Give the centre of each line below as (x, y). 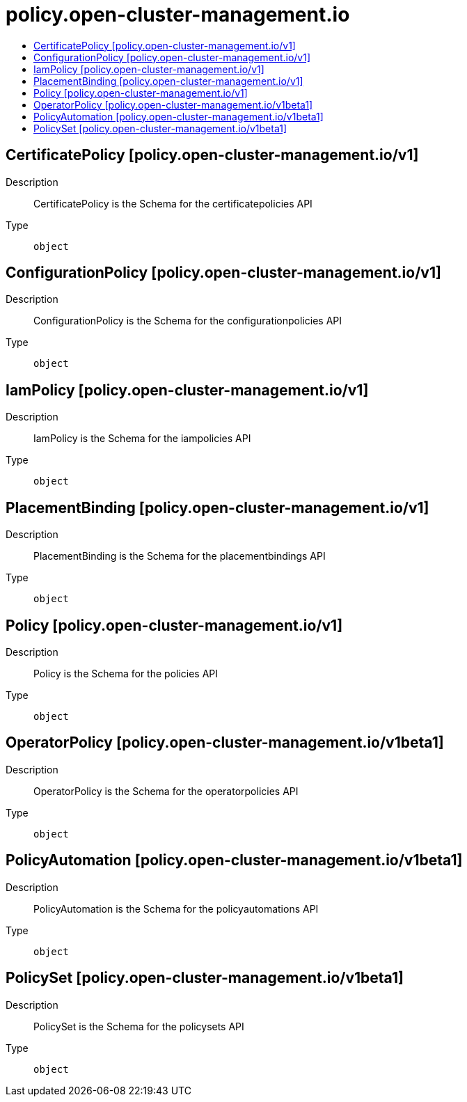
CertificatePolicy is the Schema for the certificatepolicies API (173, 203)
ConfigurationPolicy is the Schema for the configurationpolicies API (188, 321)
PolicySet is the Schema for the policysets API (139, 1026)
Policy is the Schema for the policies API (126, 673)
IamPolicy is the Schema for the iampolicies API (142, 439)
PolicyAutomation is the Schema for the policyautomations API (176, 908)
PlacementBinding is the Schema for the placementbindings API (180, 556)
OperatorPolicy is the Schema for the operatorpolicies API (166, 791)
